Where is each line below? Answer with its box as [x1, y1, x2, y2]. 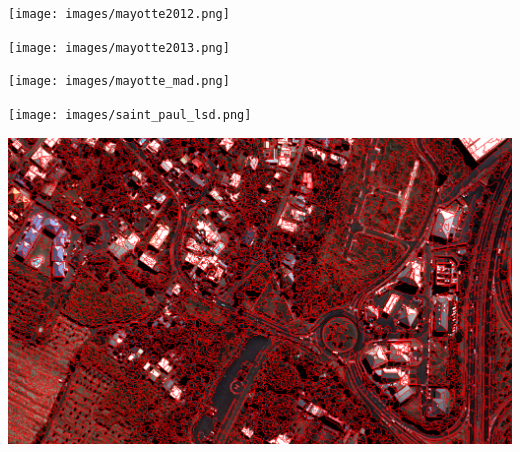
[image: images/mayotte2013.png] [8, 40, 230, 55]
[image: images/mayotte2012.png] [8, 7, 230, 21]
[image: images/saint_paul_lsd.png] [8, 107, 252, 122]
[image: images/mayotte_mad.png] [8, 74, 230, 89]
